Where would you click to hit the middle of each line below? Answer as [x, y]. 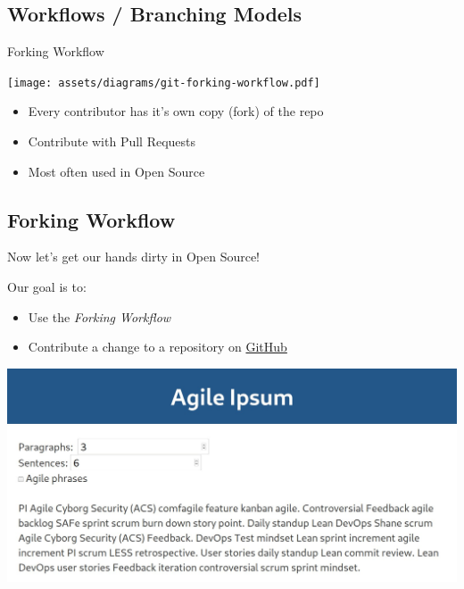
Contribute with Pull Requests [112, 141]
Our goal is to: [47, 287]
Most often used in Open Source [116, 171]
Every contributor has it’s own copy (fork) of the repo [176, 111]
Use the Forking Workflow [99, 316]
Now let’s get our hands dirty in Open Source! [134, 257]
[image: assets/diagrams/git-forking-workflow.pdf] [164, 83]
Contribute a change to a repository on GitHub [157, 347]
